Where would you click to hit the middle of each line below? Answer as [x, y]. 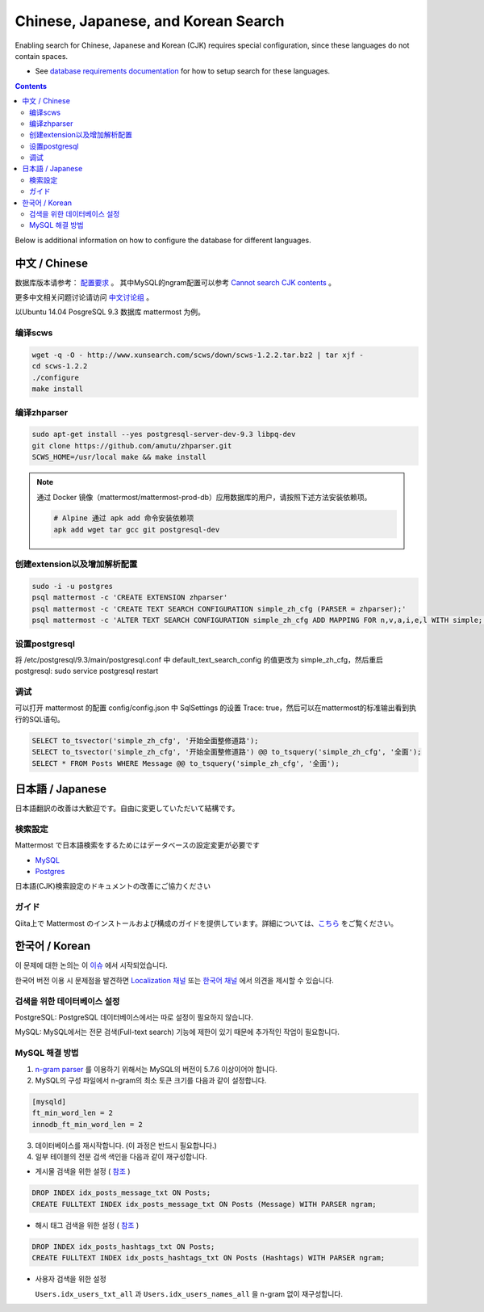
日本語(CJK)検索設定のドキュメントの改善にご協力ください [113, 886]
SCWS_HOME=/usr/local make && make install [119, 457]
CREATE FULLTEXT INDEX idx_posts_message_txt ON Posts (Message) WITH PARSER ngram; [204, 1204]
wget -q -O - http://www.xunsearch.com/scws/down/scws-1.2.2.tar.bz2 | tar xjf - [198, 355]
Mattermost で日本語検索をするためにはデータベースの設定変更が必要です [138, 845]
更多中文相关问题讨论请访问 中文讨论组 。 [84, 297]
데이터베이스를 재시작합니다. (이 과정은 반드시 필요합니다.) [126, 1145]
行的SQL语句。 [40, 719]
